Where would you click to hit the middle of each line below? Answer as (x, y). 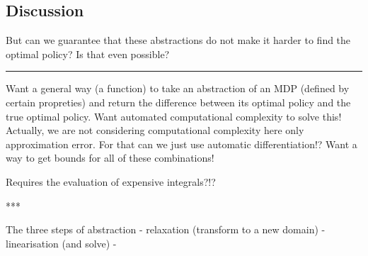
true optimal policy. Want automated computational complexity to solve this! (174, 116)
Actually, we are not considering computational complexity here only (155, 130)
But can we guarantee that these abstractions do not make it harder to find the (178, 40)
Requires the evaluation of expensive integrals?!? (111, 181)
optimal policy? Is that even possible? (88, 54)
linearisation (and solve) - (61, 243)
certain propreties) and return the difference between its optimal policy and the (178, 102)
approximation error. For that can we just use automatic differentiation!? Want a (182, 144)
